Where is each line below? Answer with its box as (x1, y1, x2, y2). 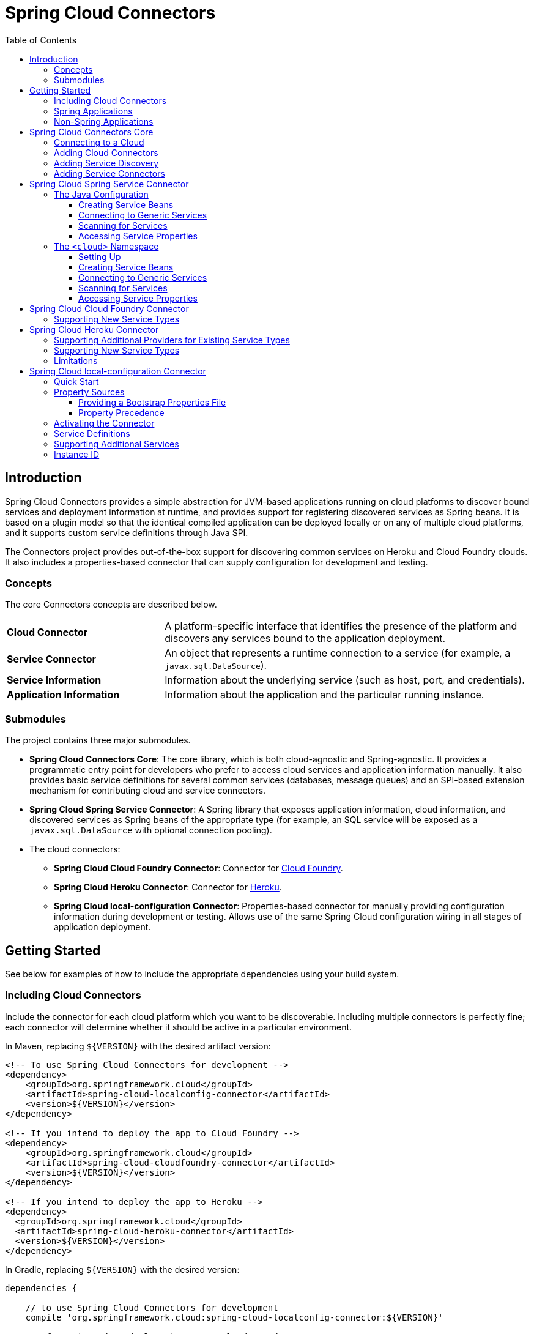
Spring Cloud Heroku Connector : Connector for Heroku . (54, 882, 282, 893)
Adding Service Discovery (54, 157, 159, 168)
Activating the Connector (54, 417, 155, 428)
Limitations (54, 355, 98, 366)
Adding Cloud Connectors (54, 147, 158, 158)
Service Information (7, 674, 102, 687)
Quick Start (54, 376, 99, 387)
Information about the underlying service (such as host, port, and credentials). (165, 674, 525, 687)
